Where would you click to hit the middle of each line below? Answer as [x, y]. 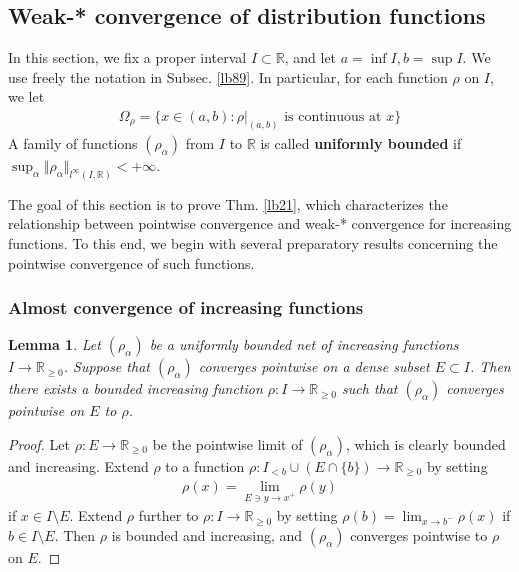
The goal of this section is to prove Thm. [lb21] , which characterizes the [228, 203]
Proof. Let [39, 443]
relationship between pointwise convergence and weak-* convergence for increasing [260, 223]
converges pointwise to [419, 534]
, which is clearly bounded [425, 443]
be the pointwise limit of [227, 443]
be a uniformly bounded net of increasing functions [304, 344]
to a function [205, 465]
